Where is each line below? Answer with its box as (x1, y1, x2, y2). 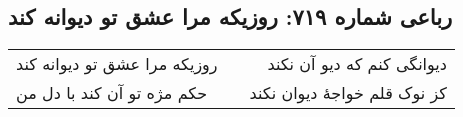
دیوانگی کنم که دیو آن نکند (267, 52, 447, 76)
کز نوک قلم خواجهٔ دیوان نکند (249, 81, 447, 105)
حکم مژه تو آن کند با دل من (16, 81, 208, 105)
